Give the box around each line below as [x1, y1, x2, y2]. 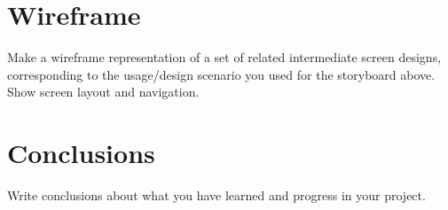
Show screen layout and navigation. [7, 82, 200, 101]
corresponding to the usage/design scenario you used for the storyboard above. [7, 65, 436, 83]
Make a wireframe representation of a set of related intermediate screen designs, [7, 48, 442, 66]
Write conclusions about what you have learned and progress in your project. [7, 186, 426, 205]
